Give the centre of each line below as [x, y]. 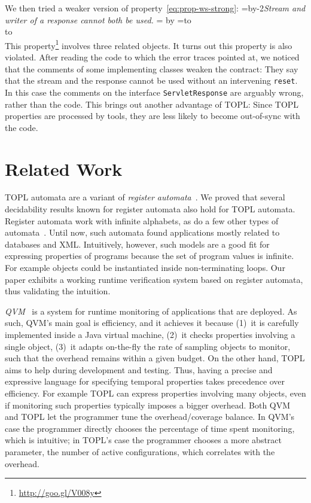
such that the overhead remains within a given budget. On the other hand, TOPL [155, 358]
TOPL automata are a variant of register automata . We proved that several [145, 197]
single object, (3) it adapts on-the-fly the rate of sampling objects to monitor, [148, 346]
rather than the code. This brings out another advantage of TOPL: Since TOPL [152, 104]
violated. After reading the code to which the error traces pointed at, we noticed [152, 57]
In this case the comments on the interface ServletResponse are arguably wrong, [154, 92]
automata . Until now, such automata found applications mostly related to [142, 232]
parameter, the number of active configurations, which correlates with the [140, 451]
